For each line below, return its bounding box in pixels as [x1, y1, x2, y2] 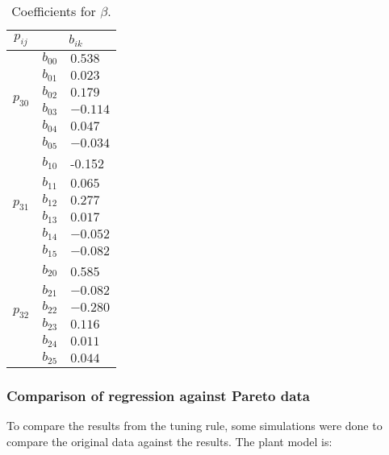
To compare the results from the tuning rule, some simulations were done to [6, 417, 383, 434]
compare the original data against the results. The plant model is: [6, 433, 333, 449]
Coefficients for [11, 2, 96, 20]
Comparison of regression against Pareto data [6, 386, 310, 406]
